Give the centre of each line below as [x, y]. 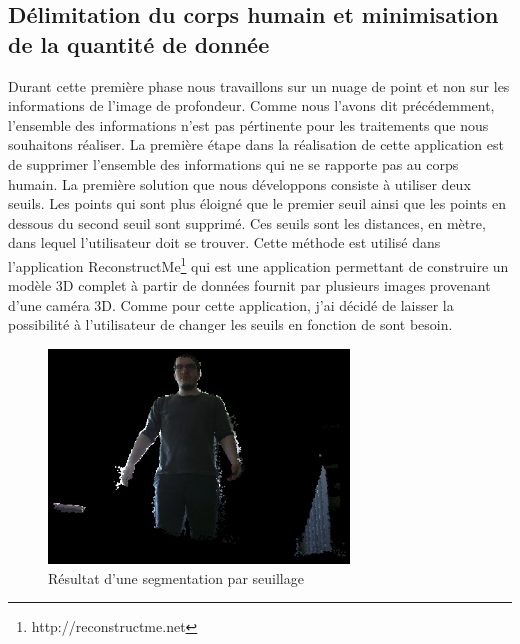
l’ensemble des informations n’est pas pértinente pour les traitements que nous [248, 124]
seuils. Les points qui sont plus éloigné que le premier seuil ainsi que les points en [257, 203]
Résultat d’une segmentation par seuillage [176, 577]
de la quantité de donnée [139, 43]
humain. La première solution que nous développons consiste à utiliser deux [239, 183]
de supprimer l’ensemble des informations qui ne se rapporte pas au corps [233, 163]
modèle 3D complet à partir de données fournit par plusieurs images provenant [249, 285]
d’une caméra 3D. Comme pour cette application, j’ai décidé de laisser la [231, 304]
